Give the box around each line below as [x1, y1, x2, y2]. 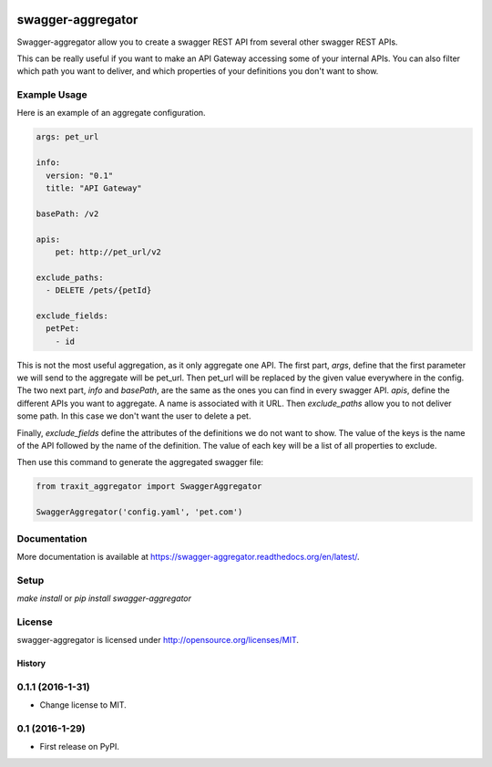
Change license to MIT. [39, 700, 127, 710]
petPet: [46, 324, 80, 334]
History [16, 658, 46, 669]
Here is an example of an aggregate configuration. [16, 108, 206, 119]
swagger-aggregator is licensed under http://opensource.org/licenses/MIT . [16, 635, 300, 646]
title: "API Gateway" [46, 182, 143, 193]
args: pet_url [36, 132, 99, 142]
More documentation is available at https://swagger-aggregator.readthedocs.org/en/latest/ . [16, 551, 360, 562]
